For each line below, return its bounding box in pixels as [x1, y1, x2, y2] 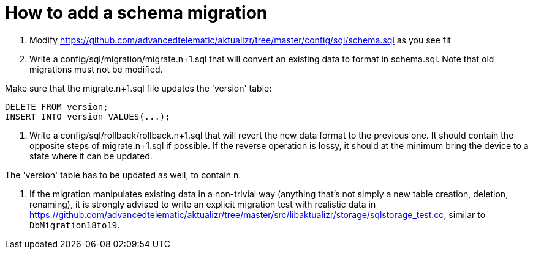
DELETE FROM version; [5, 101, 108, 112]
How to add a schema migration [5, 2, 268, 23]
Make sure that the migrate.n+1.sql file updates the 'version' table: [5, 82, 272, 93]
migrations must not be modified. [29, 64, 163, 74]
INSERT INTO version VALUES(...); [5, 111, 170, 122]
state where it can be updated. [29, 150, 153, 161]
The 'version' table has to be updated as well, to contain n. [5, 169, 241, 180]
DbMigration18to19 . [29, 219, 120, 230]
